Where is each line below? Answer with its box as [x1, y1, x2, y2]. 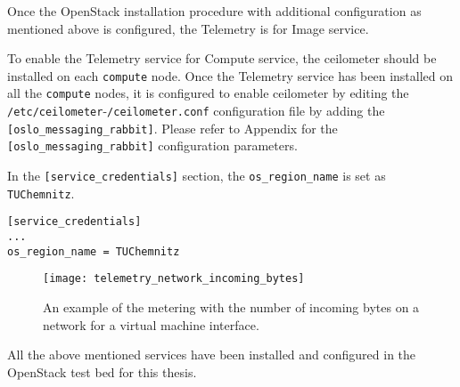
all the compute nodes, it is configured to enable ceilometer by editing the [7, 84, 409, 102]
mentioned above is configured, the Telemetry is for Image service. [7, 19, 369, 37]
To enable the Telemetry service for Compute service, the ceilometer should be [7, 49, 437, 68]
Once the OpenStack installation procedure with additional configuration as [7, 2, 422, 20]
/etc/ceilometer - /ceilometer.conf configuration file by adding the [7, 101, 385, 120]
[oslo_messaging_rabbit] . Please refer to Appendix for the [7, 118, 338, 137]
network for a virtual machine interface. [43, 315, 259, 334]
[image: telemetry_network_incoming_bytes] [43, 272, 305, 286]
